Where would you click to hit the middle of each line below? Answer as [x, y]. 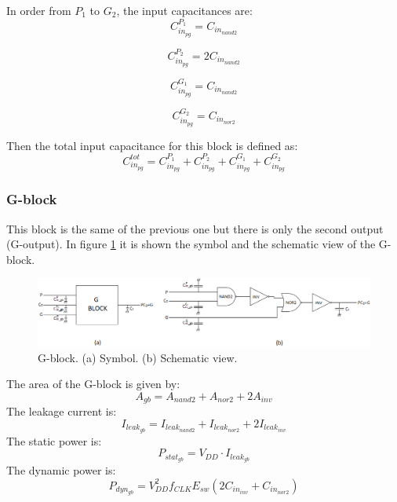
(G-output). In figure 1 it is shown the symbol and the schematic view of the [191, 244]
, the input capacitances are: [184, 10]
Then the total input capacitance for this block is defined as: [152, 145]
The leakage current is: [62, 411]
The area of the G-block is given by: [93, 384]
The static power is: [54, 440]
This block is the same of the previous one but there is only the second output [195, 228]
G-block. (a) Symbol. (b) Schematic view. [138, 357]
